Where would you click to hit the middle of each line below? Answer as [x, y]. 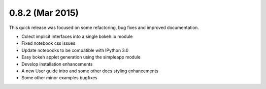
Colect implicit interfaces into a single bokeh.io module [77, 36]
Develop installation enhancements [57, 64]
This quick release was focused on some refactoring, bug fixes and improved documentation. [104, 28]
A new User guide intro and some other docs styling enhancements [90, 71]
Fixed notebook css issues [49, 43]
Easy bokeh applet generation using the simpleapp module [81, 57]
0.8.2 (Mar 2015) [44, 13]
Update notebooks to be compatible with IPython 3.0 [75, 50]
